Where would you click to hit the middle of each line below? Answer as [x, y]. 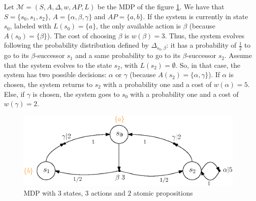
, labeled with [31, 26]
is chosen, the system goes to [76, 94]
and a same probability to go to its [128, 55]
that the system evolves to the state [58, 65]
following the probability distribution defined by [77, 45]
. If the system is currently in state [195, 16]
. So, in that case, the [208, 65]
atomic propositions [163, 192]
